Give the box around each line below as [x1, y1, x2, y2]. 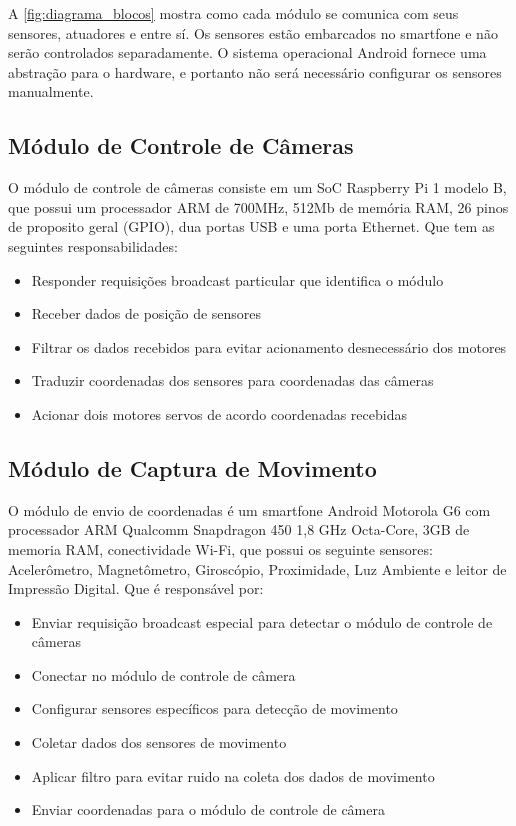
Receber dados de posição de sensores [31, 303, 262, 324]
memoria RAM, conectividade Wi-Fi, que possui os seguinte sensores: [8, 538, 433, 559]
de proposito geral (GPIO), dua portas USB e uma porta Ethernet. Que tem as [8, 216, 495, 237]
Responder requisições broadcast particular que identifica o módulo [31, 269, 444, 290]
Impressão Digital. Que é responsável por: [8, 578, 264, 599]
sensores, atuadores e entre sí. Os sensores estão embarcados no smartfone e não [8, 22, 498, 43]
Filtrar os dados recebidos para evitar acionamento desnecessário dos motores [31, 336, 507, 357]
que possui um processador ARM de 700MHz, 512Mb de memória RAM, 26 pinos [8, 196, 509, 217]
